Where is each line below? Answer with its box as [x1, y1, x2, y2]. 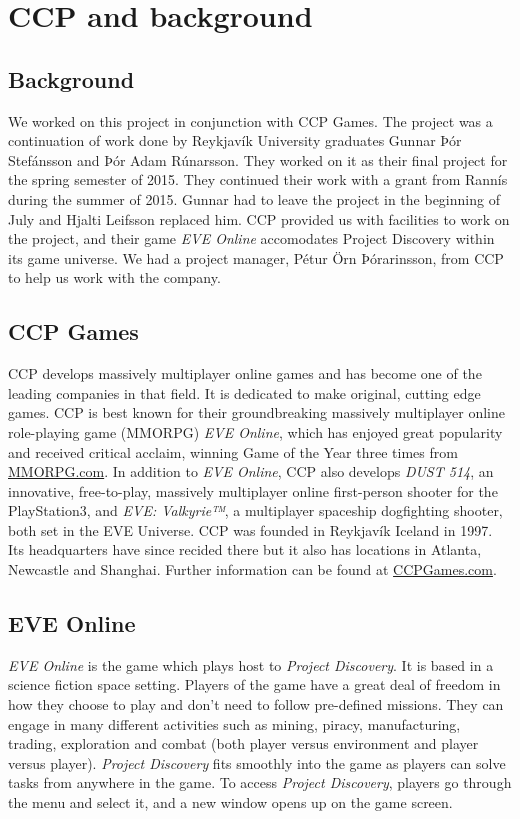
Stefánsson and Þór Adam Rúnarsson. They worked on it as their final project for [8, 149, 508, 170]
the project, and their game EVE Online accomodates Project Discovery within [8, 228, 495, 249]
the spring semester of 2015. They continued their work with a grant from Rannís [8, 169, 508, 190]
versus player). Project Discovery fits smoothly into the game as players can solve [8, 752, 506, 773]
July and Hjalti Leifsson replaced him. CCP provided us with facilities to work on [8, 208, 510, 229]
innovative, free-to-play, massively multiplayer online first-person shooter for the [8, 480, 498, 501]
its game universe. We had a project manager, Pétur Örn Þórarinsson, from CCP [8, 247, 504, 268]
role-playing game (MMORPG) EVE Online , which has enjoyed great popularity [8, 421, 503, 442]
